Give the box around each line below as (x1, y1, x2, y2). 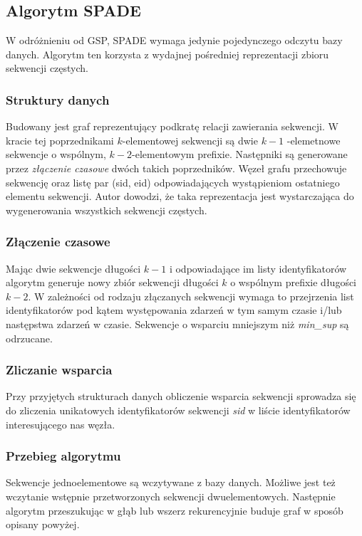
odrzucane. (6, 330, 53, 345)
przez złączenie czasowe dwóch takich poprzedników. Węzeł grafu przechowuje (6, 160, 347, 175)
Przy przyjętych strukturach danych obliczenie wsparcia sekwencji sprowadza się (6, 389, 356, 404)
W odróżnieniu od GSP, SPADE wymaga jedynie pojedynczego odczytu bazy (6, 33, 343, 48)
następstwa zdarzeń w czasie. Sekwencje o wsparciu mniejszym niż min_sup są (6, 316, 349, 331)
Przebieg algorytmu (6, 447, 121, 465)
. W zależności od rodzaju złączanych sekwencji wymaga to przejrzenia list (28, 288, 354, 303)
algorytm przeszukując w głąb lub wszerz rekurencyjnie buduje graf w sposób (6, 503, 343, 517)
